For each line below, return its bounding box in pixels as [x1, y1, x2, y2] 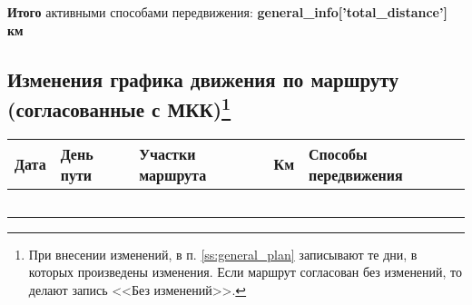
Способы [309, 143, 368, 164]
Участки [139, 143, 196, 164]
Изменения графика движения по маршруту [7, 64, 398, 93]
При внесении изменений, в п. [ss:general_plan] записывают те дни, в [28, 244, 418, 263]
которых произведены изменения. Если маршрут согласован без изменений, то [28, 262, 463, 281]
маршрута [139, 163, 207, 185]
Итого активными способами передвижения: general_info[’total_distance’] [7, 3, 447, 21]
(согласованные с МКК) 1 [7, 91, 231, 123]
